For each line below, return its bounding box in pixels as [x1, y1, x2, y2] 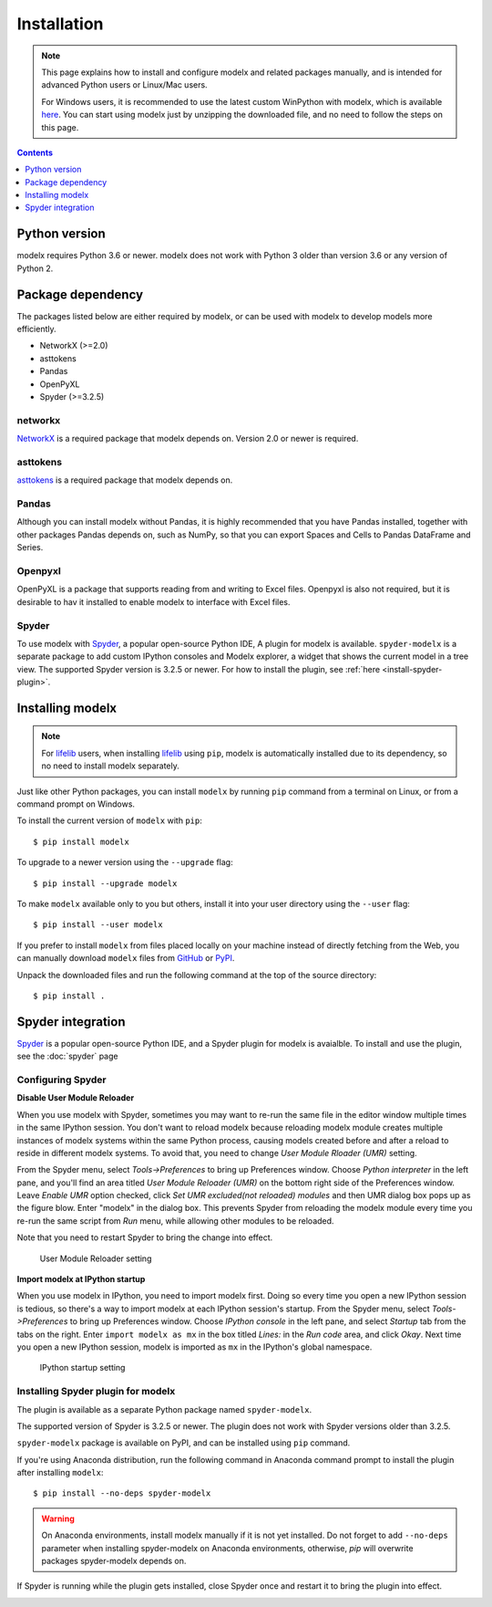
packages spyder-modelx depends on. [41, 1556, 187, 1567]
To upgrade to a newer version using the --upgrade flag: [16, 857, 233, 868]
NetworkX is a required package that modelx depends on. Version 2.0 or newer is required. [16, 433, 359, 444]
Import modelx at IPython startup [16, 1274, 146, 1285]
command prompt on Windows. [16, 798, 136, 809]
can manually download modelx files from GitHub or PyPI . [16, 953, 235, 964]
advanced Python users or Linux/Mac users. [41, 79, 209, 90]
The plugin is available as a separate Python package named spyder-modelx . [16, 1404, 313, 1414]
